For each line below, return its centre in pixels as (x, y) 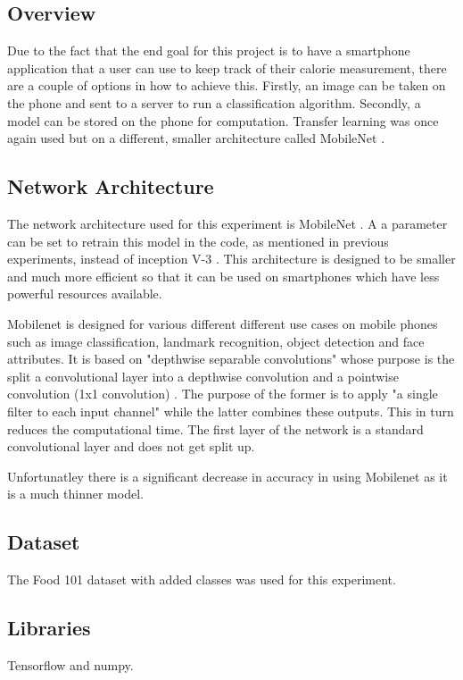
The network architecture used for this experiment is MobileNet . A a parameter (227, 223)
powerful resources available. (85, 294)
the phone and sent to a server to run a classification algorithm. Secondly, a (214, 102)
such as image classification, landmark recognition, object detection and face (216, 341)
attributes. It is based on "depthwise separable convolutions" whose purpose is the (231, 359)
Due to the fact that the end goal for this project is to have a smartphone (209, 50)
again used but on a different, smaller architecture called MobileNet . (196, 138)
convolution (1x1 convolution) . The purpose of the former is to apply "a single (223, 394)
